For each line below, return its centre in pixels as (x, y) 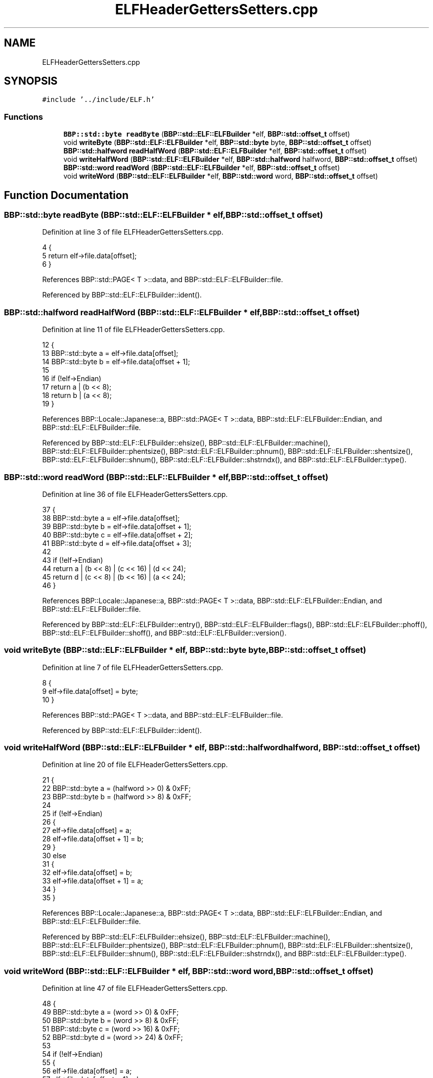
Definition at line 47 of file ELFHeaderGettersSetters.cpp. (135, 988)
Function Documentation (66, 195)
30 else (54, 856)
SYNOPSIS (31, 81)
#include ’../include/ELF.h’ (98, 100)
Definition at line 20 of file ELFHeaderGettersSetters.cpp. (135, 765)
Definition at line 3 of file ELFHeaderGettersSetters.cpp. (133, 232)
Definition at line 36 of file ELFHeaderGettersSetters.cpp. (135, 494)
